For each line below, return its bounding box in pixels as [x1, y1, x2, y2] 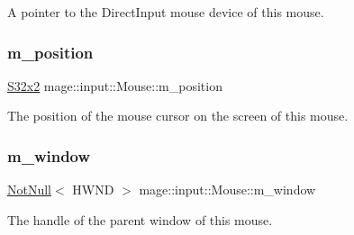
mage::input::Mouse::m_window [139, 180, 316, 199]
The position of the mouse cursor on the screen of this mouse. [7, 106, 349, 125]
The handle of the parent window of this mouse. [7, 210, 273, 229]
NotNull [7, 180, 52, 199]
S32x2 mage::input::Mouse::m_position [7, 76, 222, 95]
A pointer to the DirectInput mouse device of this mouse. [7, 3, 324, 21]
